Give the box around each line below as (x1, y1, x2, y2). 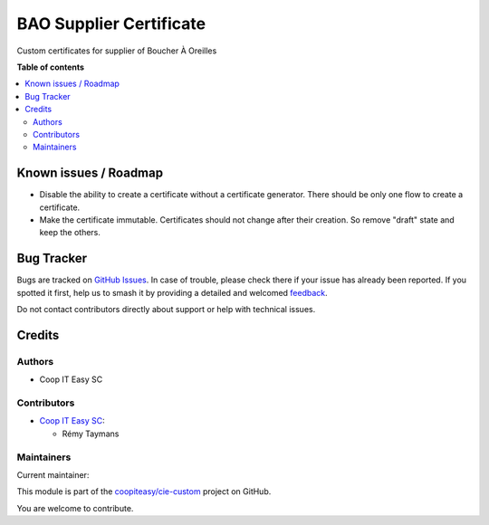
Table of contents (16, 62, 85, 72)
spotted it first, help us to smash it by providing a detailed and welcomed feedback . (16, 287, 328, 298)
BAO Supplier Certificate (16, 14, 206, 33)
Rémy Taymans (62, 428, 120, 439)
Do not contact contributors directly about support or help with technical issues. (16, 304, 316, 315)
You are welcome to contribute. (16, 502, 134, 513)
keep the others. (39, 227, 101, 238)
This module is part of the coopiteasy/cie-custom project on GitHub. (16, 486, 272, 497)
